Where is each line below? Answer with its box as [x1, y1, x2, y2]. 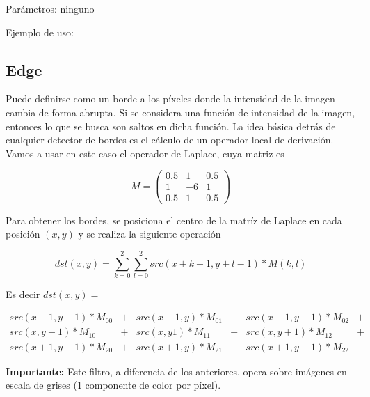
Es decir [6, 286, 40, 301]
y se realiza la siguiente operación [78, 226, 221, 241]
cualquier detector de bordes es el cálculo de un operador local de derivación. [6, 132, 334, 147]
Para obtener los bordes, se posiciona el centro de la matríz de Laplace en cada [6, 212, 342, 227]
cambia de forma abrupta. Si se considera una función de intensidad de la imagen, [6, 104, 355, 119]
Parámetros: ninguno [6, 1, 95, 15]
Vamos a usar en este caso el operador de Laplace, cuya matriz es [6, 146, 284, 160]
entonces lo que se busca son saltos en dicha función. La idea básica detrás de [6, 118, 336, 133]
